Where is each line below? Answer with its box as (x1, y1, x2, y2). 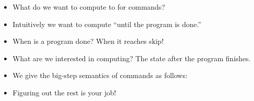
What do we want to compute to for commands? (12, 2, 165, 12)
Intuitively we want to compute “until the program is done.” (12, 18, 201, 29)
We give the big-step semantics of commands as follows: (12, 70, 187, 81)
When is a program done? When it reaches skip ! (12, 36, 164, 46)
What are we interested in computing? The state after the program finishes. (12, 53, 251, 63)
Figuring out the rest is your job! (12, 87, 116, 97)
